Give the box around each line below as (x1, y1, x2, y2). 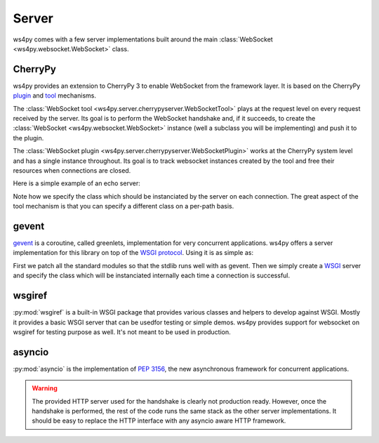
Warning (32, 384, 58, 392)
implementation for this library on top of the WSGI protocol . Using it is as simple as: (13, 249, 254, 257)
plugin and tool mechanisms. (13, 91, 96, 100)
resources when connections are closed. (13, 166, 131, 175)
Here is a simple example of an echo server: (13, 179, 140, 187)
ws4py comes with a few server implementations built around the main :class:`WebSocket (13, 35, 273, 44)
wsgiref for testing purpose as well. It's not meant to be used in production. (13, 327, 231, 336)
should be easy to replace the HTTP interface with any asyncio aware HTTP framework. (32, 416, 286, 425)
